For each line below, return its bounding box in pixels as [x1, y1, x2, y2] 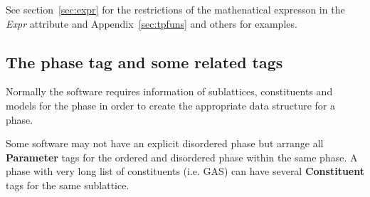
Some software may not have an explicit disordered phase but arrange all [6, 136, 324, 151]
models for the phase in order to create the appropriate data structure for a [6, 97, 335, 112]
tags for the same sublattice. [6, 177, 129, 192]
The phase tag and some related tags [6, 50, 283, 73]
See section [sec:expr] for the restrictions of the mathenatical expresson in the [6, 2, 345, 16]
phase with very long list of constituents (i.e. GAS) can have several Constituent [6, 164, 364, 179]
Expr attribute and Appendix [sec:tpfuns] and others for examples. [6, 16, 297, 31]
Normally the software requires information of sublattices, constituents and [6, 84, 333, 99]
